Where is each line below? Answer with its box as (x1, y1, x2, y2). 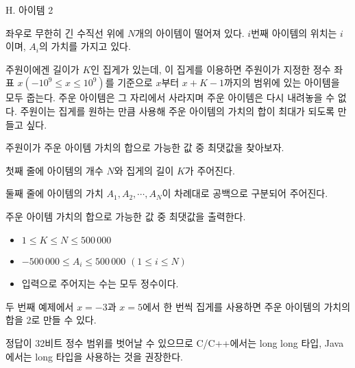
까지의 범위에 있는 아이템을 (223, 75, 340, 90)
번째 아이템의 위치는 (251, 25, 337, 40)
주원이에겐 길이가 (5, 62, 79, 76)
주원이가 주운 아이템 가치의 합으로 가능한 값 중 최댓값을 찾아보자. (5, 140, 284, 155)
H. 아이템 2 (5, 3, 53, 16)
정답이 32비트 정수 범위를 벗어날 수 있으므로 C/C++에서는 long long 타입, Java (5, 335, 344, 350)
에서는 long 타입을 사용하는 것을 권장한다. (5, 349, 183, 363)
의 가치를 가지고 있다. (39, 39, 131, 53)
